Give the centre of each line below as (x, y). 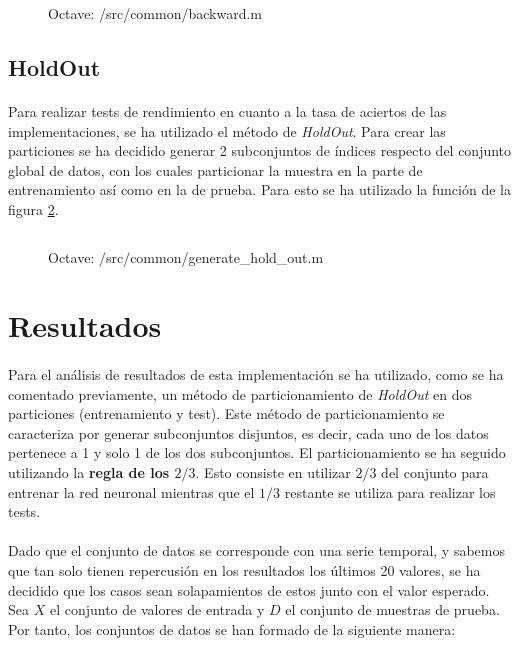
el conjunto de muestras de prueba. (392, 609)
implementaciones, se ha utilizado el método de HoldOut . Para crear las (227, 130)
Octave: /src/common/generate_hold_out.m (186, 256)
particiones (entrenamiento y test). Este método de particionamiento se (226, 413)
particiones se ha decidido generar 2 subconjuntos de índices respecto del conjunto (260, 150)
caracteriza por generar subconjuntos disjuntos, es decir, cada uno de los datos (248, 432)
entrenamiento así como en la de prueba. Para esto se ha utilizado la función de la (259, 189)
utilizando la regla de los (89, 472)
